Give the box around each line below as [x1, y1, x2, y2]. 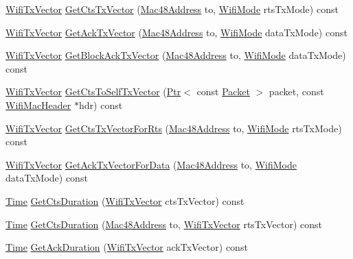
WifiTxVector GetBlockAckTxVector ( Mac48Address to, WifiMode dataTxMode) [5, 48, 346, 62]
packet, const [269, 84, 324, 99]
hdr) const [79, 97, 123, 112]
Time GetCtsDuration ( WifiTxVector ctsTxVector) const [5, 193, 244, 208]
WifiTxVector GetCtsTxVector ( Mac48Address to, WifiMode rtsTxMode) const [5, 2, 339, 16]
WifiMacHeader [5, 97, 71, 112]
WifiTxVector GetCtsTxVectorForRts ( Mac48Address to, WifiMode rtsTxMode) [5, 121, 342, 135]
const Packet [196, 84, 250, 99]
